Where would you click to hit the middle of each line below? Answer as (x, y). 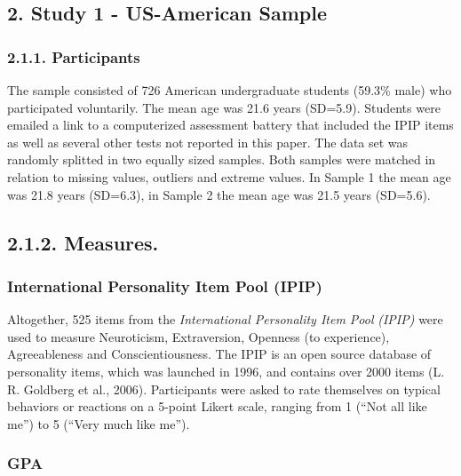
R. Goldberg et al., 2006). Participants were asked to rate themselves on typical (224, 389)
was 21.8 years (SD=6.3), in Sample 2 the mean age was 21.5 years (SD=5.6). (219, 194)
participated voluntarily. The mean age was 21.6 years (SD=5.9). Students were (224, 107)
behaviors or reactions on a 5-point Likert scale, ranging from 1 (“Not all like (217, 406)
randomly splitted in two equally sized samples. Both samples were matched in (222, 159)
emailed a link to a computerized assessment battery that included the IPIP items (230, 125)
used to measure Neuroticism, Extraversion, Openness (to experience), (199, 336)
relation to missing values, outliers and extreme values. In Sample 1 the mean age (229, 176)
